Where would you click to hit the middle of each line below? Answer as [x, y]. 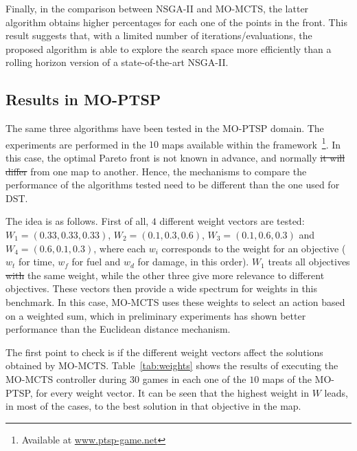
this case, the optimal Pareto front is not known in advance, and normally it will [175, 158]
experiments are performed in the [76, 144]
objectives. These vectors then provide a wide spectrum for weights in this [162, 288]
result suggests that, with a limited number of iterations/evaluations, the [159, 35]
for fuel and [96, 262]
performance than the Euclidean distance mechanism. [118, 329]
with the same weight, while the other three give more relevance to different [165, 275]
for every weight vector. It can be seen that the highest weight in [173, 392]
